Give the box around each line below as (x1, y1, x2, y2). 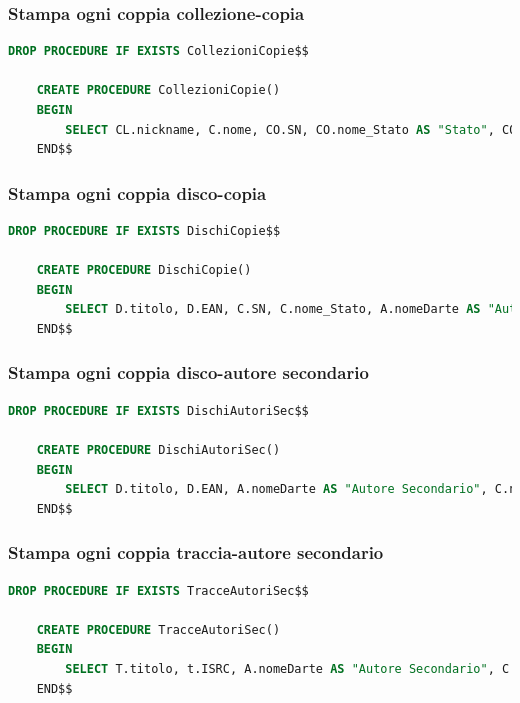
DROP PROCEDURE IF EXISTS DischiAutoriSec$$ (8, 403, 309, 418)
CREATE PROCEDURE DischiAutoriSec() (36, 442, 281, 457)
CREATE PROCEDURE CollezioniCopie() (36, 83, 281, 98)
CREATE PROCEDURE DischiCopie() (36, 263, 252, 278)
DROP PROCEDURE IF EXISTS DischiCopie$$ (8, 224, 281, 238)
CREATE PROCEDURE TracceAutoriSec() (36, 622, 281, 637)
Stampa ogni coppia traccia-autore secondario (8, 540, 384, 565)
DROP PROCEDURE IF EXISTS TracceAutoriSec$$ (8, 583, 309, 598)
